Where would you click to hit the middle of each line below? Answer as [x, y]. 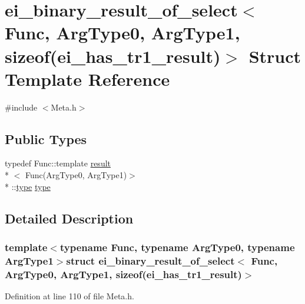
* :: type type [28, 186]
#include [21, 107]
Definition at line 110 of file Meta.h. [69, 296]
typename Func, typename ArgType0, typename [177, 247]
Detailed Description [69, 218]
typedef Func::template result [58, 163]
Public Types [46, 138]
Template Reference [87, 78]
